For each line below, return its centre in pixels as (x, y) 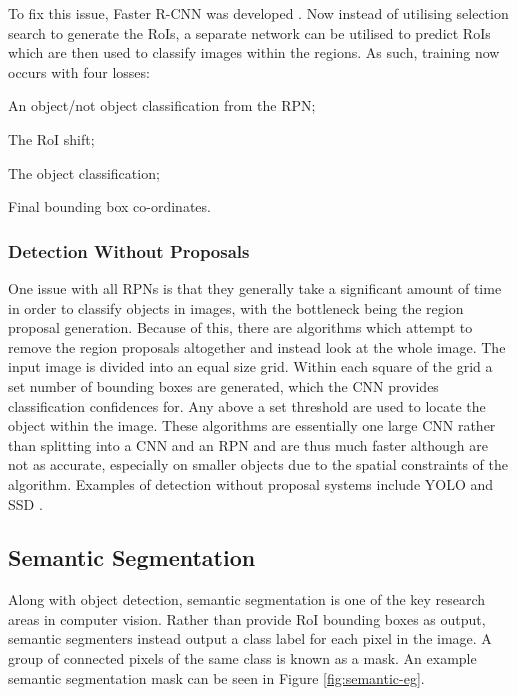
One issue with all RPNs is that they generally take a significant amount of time (255, 287)
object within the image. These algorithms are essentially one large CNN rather (252, 425)
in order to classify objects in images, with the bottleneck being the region (236, 307)
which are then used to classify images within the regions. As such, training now (254, 52)
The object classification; (84, 172)
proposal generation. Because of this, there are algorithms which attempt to (240, 327)
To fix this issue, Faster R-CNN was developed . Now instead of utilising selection (258, 13)
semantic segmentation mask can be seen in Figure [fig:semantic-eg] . (216, 677)
